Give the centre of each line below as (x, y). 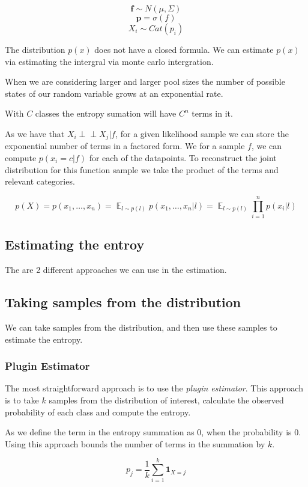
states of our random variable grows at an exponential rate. (114, 93)
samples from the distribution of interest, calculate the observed (166, 400)
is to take (22, 400)
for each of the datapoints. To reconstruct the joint (183, 158)
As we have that (35, 133)
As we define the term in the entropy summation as (100, 432)
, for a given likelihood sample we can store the (202, 133)
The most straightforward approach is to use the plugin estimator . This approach (154, 388)
